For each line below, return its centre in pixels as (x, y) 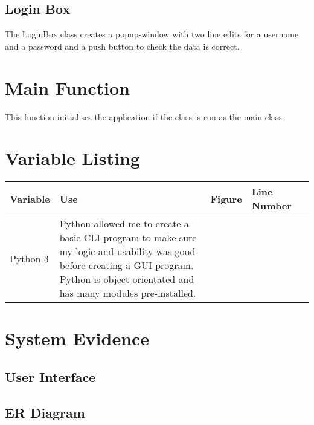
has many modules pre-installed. (128, 293)
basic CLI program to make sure (128, 238)
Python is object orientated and (127, 279)
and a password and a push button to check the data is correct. (122, 46)
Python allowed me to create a (124, 224)
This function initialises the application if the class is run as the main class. (145, 116)
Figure (226, 198)
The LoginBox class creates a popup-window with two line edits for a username (152, 34)
